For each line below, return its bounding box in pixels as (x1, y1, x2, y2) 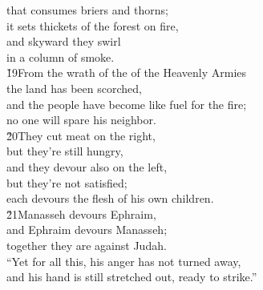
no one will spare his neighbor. (6, 111, 156, 128)
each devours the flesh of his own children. (6, 190, 214, 207)
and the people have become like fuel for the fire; (6, 95, 247, 112)
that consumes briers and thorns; (6, 2, 168, 18)
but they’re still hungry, (6, 143, 123, 159)
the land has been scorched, (6, 79, 142, 96)
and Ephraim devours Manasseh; (6, 221, 168, 238)
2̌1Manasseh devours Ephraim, (6, 205, 156, 222)
